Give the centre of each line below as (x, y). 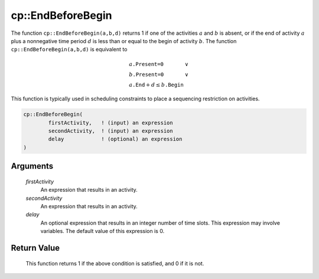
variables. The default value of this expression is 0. (102, 231)
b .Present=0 (147, 74)
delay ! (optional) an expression (115, 139)
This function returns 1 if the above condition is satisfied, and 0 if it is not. (115, 263)
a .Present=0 (146, 64)
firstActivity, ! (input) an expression (111, 123)
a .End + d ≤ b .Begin (157, 85)
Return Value (35, 248)
